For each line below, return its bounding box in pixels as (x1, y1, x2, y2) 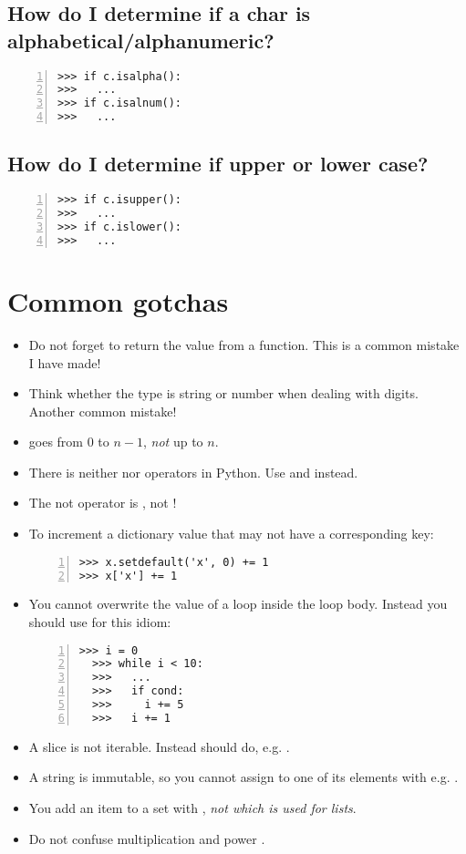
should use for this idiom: (28, 612, 171, 632)
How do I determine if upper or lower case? (7, 149, 429, 178)
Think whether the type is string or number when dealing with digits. (28, 384, 419, 403)
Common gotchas (7, 282, 229, 319)
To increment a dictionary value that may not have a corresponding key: (28, 524, 434, 543)
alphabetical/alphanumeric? (7, 26, 274, 54)
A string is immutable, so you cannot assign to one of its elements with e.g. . (28, 767, 459, 787)
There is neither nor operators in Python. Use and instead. (28, 462, 358, 481)
